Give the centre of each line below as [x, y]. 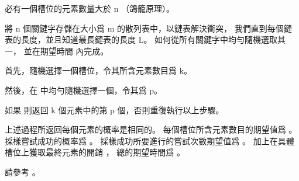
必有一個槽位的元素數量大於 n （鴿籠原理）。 [90, 8]
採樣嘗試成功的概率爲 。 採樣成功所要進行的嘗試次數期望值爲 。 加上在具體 [149, 140]
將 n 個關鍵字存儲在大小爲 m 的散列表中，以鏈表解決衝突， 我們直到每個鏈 [148, 28]
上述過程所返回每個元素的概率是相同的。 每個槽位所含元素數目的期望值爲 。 [151, 129]
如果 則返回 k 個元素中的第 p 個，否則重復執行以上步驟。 [114, 109]
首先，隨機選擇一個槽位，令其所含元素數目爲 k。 [99, 70]
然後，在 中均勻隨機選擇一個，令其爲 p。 [84, 90]
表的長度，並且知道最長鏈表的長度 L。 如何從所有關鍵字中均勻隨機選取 [141, 39]
